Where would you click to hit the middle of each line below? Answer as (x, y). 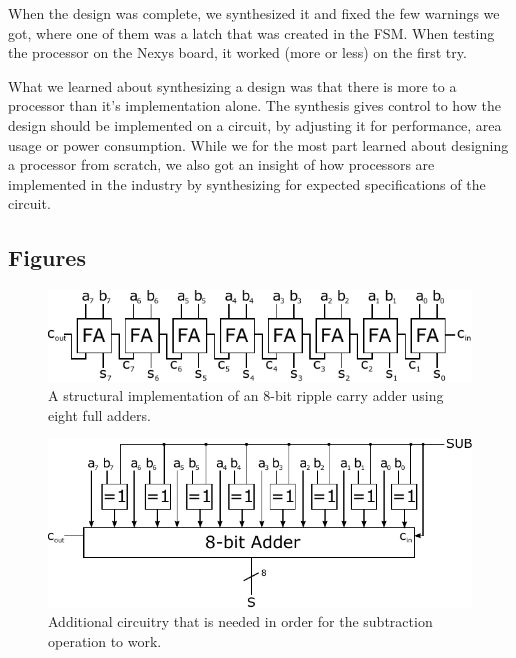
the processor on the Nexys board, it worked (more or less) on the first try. (237, 52)
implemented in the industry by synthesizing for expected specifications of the (247, 183)
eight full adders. (99, 414)
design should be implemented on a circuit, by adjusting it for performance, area (255, 124)
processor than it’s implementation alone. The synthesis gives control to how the (254, 105)
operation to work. (105, 640)
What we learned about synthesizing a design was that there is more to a (232, 85)
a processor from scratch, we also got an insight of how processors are (221, 164)
